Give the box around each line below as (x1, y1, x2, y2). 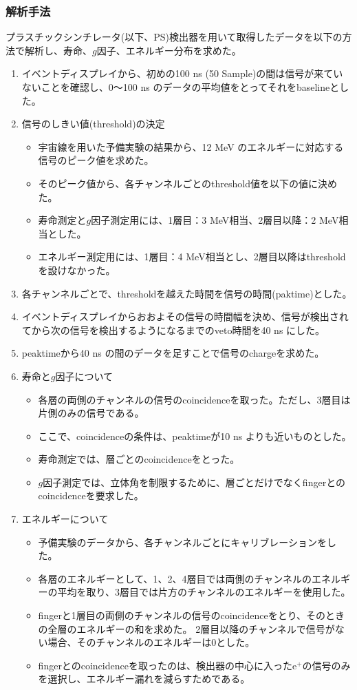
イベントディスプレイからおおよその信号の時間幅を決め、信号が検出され (21, 309, 349, 324)
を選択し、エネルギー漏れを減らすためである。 (38, 671, 250, 686)
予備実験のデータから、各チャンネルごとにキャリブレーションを (38, 534, 327, 549)
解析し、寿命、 (24, 43, 92, 57)
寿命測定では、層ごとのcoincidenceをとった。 (38, 452, 240, 466)
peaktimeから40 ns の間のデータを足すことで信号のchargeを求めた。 (21, 346, 325, 360)
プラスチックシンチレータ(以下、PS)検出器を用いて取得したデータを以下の (6, 30, 343, 44)
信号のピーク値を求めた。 (38, 153, 154, 167)
